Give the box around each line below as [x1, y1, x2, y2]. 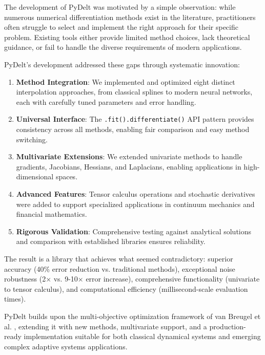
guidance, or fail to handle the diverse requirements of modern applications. [4, 42, 242, 52]
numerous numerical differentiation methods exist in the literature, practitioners [4, 11, 256, 22]
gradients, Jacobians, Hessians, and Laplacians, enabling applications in [16, 161, 241, 172]
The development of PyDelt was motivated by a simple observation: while [4, 2, 236, 12]
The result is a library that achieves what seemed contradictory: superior [4, 253, 233, 264]
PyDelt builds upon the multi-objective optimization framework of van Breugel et [4, 310, 261, 321]
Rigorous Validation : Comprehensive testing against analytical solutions [16, 226, 252, 236]
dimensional [16, 171, 54, 182]
